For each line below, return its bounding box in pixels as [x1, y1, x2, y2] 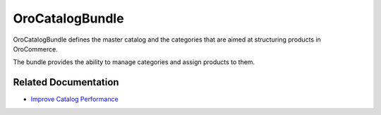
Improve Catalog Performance [30, 95, 119, 104]
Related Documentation [13, 76, 119, 88]
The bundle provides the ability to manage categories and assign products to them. [13, 58, 255, 66]
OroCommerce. [13, 44, 58, 53]
